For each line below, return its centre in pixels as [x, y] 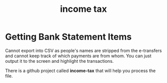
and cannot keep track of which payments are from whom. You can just [78, 56]
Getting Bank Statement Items [68, 37]
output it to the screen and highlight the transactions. [59, 61]
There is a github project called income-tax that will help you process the [80, 71]
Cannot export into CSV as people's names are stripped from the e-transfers [83, 50]
